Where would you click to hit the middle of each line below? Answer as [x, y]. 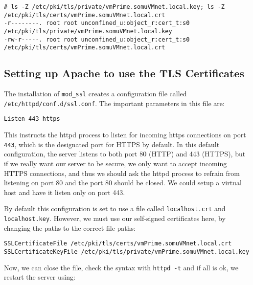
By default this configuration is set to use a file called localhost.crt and [115, 208]
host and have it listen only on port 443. [65, 192]
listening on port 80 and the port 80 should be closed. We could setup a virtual [123, 183]
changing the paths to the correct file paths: [70, 228]
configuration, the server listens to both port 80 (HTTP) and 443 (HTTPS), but [125, 154]
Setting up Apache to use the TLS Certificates [124, 73]
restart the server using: [40, 277]
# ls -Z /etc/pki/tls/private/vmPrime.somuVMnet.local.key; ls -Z [115, 7]
